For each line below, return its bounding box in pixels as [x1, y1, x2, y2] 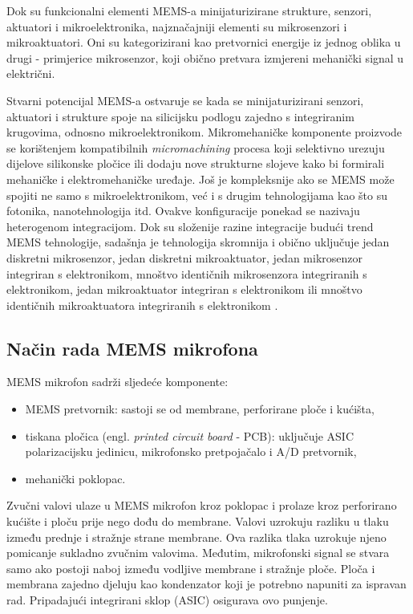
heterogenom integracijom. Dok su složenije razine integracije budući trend [6, 218, 374, 234]
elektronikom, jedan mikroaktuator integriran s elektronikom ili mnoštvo [6, 281, 362, 298]
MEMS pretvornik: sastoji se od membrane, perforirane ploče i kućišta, [25, 401, 375, 417]
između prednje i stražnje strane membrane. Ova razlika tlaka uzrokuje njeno [6, 528, 387, 545]
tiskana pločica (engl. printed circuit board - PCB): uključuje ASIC [25, 427, 354, 444]
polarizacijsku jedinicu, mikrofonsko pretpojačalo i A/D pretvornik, [25, 443, 357, 460]
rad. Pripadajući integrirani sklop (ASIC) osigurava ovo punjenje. [6, 592, 328, 608]
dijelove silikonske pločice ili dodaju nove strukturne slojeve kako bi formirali [6, 155, 385, 172]
